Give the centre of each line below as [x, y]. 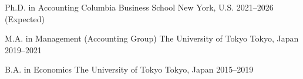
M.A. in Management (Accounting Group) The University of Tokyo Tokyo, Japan [152, 38]
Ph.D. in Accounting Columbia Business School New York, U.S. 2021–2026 [139, 7]
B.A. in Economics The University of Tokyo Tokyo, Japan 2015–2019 [129, 69]
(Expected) [25, 18]
